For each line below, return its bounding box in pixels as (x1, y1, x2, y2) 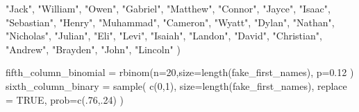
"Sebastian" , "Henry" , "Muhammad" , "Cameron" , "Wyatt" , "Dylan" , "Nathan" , (6, 15, 335, 29)
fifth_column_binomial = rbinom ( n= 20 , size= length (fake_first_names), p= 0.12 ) (6, 65, 354, 80)
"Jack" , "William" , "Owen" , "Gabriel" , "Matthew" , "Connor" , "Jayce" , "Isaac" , (6, 1, 331, 15)
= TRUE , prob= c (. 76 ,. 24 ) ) (6, 92, 124, 106)
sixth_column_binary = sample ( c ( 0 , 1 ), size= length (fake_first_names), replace (6, 78, 347, 93)
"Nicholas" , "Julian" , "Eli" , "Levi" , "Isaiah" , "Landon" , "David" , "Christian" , (6, 28, 322, 43)
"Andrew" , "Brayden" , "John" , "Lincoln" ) (6, 41, 181, 56)
